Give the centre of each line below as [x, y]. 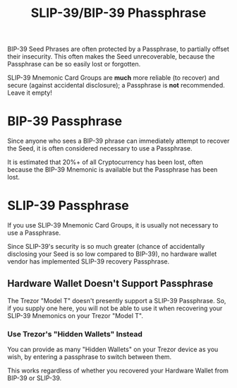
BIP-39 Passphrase [65, 121]
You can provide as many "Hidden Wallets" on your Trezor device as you [113, 349]
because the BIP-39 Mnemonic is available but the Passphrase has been [113, 170]
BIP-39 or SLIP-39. [35, 378]
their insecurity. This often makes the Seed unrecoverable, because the [111, 57]
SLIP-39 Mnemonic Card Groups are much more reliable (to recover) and [114, 78]
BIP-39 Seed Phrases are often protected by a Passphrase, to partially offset [118, 49]
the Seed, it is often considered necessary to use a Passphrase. [100, 148]
